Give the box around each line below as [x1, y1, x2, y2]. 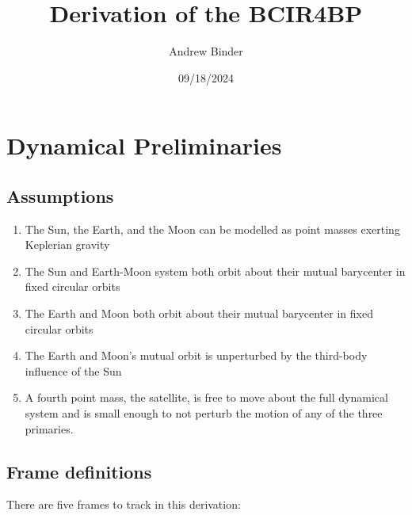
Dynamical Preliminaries [6, 129, 282, 162]
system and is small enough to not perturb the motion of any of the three [25, 405, 383, 422]
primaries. [25, 420, 74, 437]
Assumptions [6, 183, 114, 208]
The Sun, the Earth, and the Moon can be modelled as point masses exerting [25, 220, 400, 237]
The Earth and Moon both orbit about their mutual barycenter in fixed [25, 305, 373, 322]
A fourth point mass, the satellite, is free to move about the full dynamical [25, 389, 388, 406]
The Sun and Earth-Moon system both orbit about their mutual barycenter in [25, 262, 406, 279]
